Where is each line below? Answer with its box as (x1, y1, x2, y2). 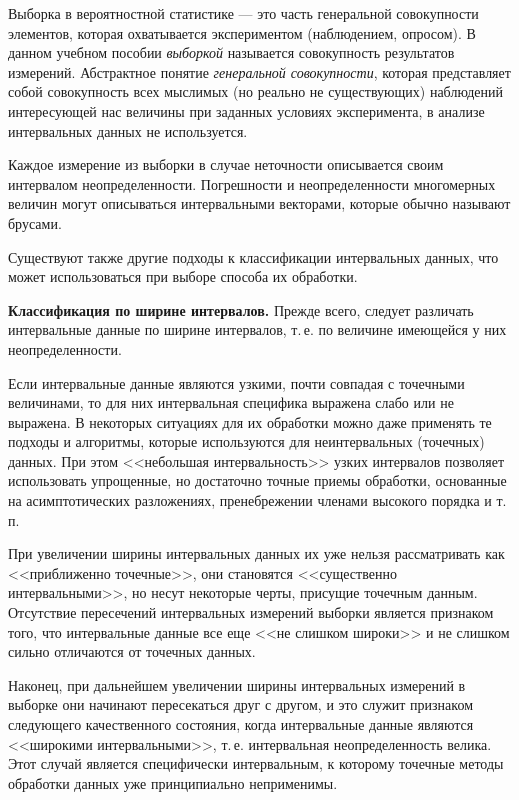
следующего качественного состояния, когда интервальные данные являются (8, 714, 474, 734)
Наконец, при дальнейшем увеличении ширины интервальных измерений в (8, 674, 466, 695)
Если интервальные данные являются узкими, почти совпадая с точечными (8, 372, 465, 393)
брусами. (8, 212, 62, 233)
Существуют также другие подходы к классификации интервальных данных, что (8, 246, 499, 267)
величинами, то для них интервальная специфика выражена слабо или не (8, 392, 454, 413)
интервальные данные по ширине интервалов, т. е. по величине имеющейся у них (8, 319, 507, 340)
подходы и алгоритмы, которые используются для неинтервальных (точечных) (8, 431, 485, 452)
